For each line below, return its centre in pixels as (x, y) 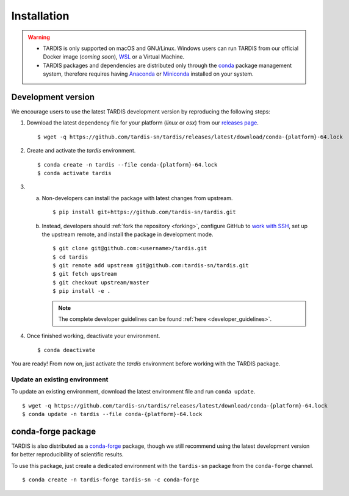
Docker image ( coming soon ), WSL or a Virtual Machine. (114, 57)
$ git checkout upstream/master (101, 282)
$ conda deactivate (67, 350)
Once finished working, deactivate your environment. (93, 336)
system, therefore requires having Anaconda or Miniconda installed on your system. (148, 74)
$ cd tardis (70, 257)
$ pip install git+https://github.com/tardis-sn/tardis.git (144, 212)
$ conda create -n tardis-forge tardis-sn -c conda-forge (111, 480)
